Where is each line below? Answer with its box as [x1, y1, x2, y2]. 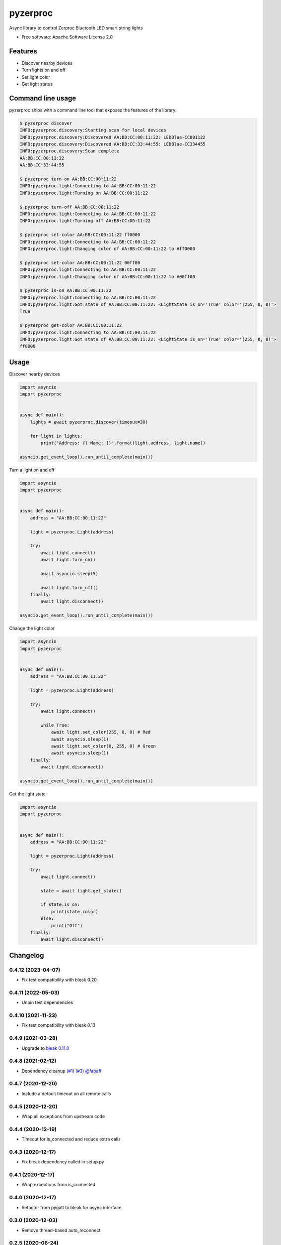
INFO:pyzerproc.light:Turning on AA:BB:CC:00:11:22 [19, 190, 148, 196]
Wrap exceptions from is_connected [21, 1182, 96, 1188]
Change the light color [9, 625, 55, 631]
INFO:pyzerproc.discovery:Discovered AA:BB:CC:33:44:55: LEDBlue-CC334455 [19, 141, 206, 147]
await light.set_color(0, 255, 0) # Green [51, 744, 156, 749]
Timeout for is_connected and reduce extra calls [21, 1136, 121, 1142]
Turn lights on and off [21, 67, 66, 73]
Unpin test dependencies [21, 999, 73, 1005]
